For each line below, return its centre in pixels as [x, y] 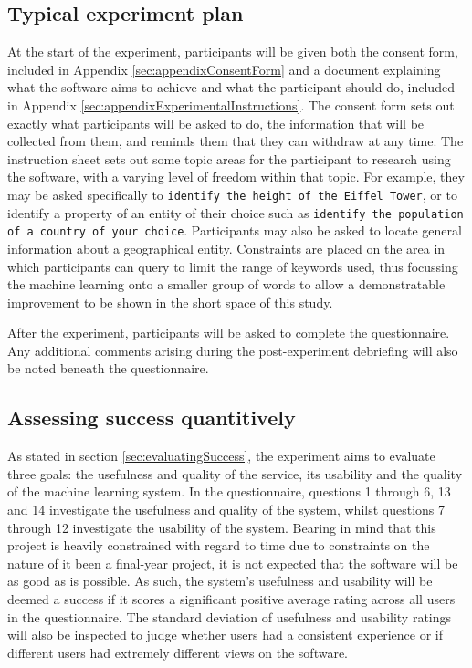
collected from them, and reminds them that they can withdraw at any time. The [236, 141]
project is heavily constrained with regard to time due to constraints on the [219, 545]
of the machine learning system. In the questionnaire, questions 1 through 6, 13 [229, 491]
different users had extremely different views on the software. [178, 652]
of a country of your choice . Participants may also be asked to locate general [235, 230]
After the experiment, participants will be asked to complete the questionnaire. [229, 333]
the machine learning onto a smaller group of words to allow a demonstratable [226, 284]
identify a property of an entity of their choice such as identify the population [236, 212]
